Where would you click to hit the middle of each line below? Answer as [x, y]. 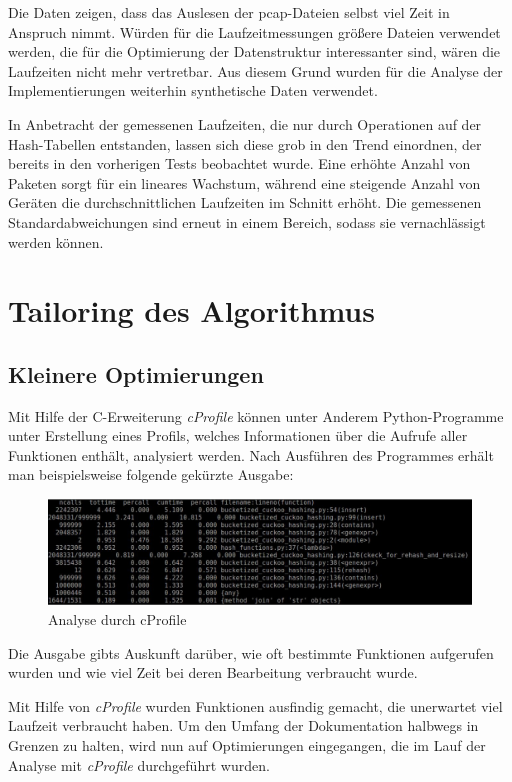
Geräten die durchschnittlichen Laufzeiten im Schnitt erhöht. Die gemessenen [245, 202]
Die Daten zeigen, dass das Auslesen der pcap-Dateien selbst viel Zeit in [229, 12]
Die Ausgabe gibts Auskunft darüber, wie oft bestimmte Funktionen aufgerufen [251, 652]
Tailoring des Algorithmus [191, 310]
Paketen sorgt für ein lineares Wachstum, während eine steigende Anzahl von [244, 182]
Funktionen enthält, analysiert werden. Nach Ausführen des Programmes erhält [251, 454]
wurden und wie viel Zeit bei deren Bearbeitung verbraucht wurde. [213, 672]
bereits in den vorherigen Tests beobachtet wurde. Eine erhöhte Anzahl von [239, 163]
